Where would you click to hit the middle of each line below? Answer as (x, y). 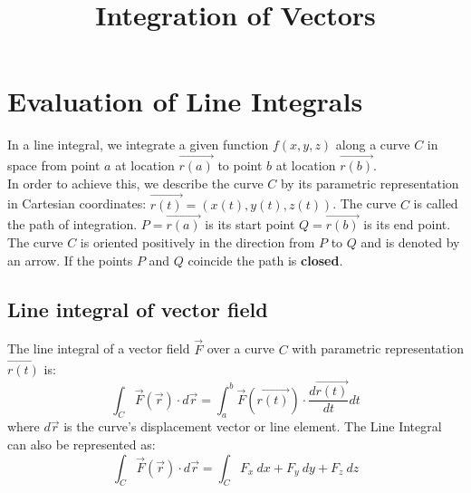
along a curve (373, 145)
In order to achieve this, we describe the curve (135, 183)
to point (240, 165)
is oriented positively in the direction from (197, 242)
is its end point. (407, 224)
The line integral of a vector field (99, 348)
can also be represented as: (82, 445)
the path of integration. (72, 224)
